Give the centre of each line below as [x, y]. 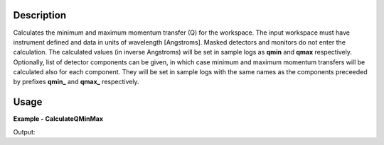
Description [40, 15]
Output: [24, 132]
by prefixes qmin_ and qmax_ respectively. [76, 82]
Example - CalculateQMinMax [58, 119]
